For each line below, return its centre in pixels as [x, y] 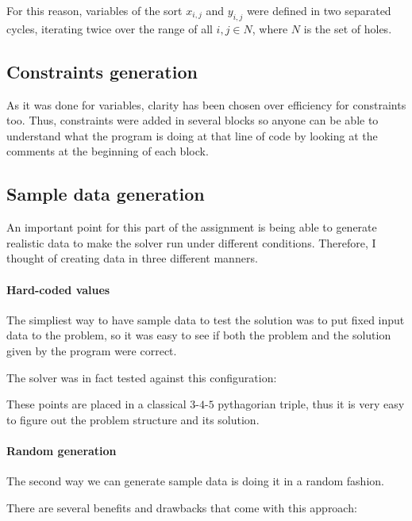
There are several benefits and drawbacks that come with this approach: [182, 507]
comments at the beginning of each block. [108, 151]
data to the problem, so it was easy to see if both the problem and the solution [199, 335]
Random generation [62, 450]
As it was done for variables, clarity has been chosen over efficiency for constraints [206, 104]
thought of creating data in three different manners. [132, 258]
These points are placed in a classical [96, 404]
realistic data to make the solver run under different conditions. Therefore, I [191, 242]
